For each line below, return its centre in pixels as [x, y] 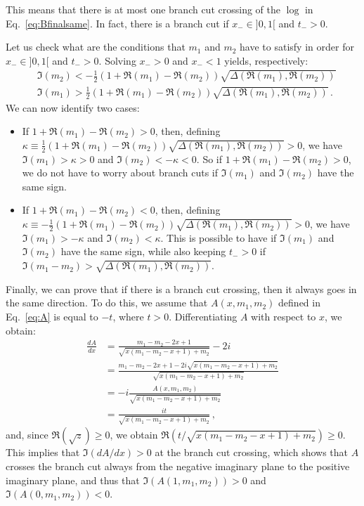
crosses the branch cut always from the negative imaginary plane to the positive [178, 466]
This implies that [43, 452]
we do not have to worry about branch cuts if [120, 173]
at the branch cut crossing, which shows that [251, 452]
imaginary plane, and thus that [73, 480]
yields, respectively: [266, 60]
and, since [27, 435]
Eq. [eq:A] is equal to [52, 317]
